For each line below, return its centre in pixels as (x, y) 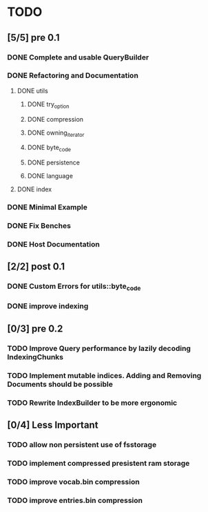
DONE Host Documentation (53, 244)
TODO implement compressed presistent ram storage (98, 463)
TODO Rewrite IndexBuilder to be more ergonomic (92, 403)
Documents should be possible (60, 384)
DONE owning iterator (56, 133)
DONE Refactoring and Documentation (73, 75)
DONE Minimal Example (48, 207)
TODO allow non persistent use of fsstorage (82, 444)
